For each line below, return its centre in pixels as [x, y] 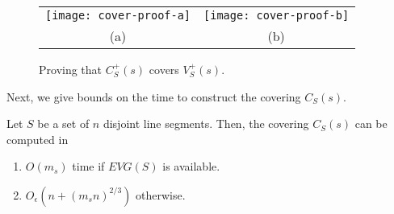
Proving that [71, 69]
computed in [38, 139]
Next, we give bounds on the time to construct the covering [154, 96]
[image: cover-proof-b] [277, 15]
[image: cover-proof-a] [118, 15]
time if [88, 166]
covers [164, 69]
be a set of [63, 123]
